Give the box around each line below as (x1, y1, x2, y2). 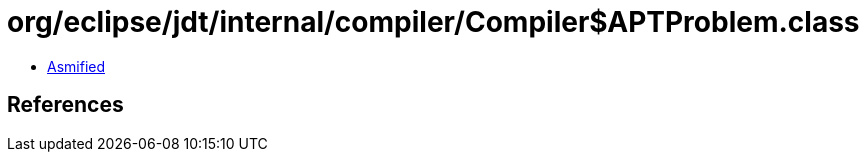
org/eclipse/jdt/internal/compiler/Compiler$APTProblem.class (7, 5, 860, 39)
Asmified (47, 57, 106, 75)
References (7, 92, 124, 118)
